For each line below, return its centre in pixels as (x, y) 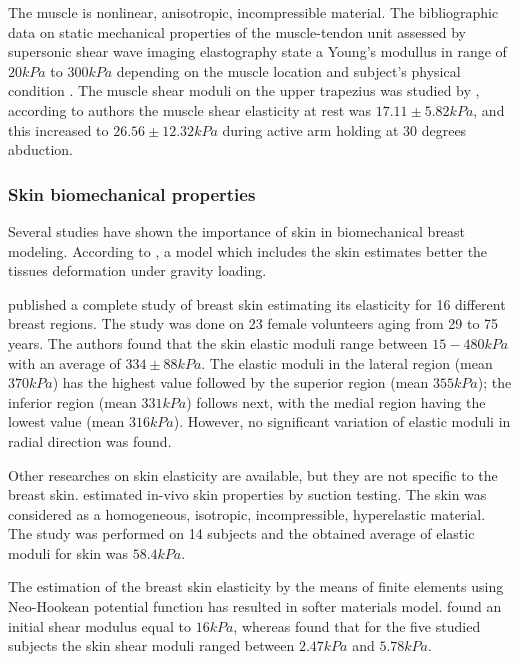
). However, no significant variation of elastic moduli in (342, 421)
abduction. (40, 149)
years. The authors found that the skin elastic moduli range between (218, 342)
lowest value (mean (66, 421)
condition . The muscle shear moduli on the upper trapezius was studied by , (244, 90)
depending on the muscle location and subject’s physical (288, 70)
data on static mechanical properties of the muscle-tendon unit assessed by (237, 31)
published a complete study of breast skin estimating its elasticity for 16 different (257, 303)
